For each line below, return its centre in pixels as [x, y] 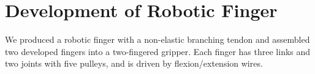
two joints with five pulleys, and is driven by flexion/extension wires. [134, 63]
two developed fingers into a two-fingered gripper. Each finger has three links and [158, 51]
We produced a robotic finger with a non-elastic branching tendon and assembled [157, 39]
